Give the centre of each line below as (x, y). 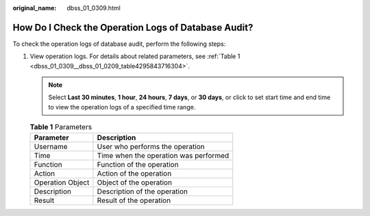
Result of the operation (134, 200)
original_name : (35, 8)
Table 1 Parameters (61, 127)
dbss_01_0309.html (94, 8)
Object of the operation (135, 183)
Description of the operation (143, 191)
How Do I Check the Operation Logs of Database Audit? (133, 27)
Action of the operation (134, 173)
